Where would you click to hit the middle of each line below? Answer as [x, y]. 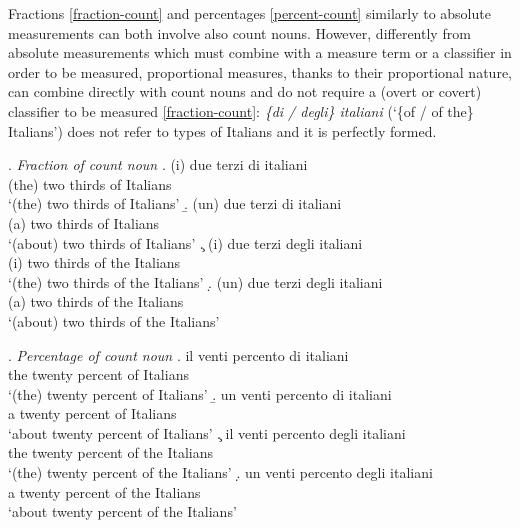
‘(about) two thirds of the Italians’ [114, 320]
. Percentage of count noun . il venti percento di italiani [178, 354]
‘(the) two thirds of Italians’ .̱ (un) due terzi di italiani [175, 203]
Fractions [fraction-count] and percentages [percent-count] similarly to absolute [249, 13]
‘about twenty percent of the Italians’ [122, 511]
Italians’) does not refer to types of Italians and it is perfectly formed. [222, 130]
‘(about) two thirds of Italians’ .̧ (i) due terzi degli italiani [185, 242]
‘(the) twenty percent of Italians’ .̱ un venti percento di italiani [200, 393]
